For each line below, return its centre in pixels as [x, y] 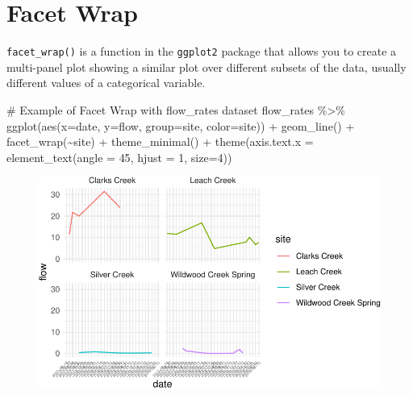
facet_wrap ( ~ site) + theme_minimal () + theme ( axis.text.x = [160, 141]
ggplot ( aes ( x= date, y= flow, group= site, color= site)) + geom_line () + [181, 125]
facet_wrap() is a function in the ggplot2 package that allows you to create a [202, 51]
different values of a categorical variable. [106, 83]
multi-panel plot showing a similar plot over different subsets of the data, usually [206, 67]
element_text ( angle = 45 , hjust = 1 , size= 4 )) [119, 157]
